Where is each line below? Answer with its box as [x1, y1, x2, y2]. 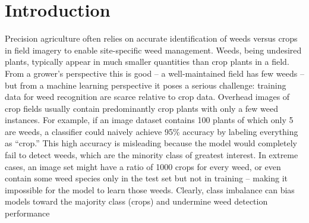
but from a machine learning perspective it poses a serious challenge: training [5, 78, 286, 91]
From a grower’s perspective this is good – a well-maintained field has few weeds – [5, 67, 304, 79]
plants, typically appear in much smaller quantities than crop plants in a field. [5, 55, 289, 68]
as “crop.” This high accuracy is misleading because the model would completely [5, 137, 297, 149]
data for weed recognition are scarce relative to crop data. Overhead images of [5, 90, 290, 103]
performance [5, 207, 50, 219]
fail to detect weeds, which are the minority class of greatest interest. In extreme [5, 149, 298, 161]
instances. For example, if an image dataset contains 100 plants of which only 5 [5, 114, 294, 126]
